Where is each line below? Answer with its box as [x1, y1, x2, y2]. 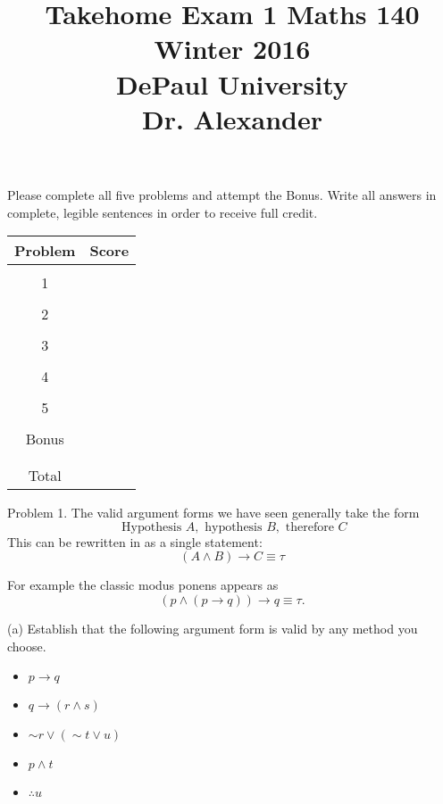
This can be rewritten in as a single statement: [7, 532, 263, 551]
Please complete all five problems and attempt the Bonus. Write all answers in [7, 185, 437, 203]
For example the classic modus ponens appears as [7, 576, 279, 594]
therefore [285, 520, 334, 534]
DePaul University [116, 65, 348, 102]
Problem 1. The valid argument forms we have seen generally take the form [7, 503, 420, 522]
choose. [7, 636, 46, 655]
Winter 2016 [154, 30, 311, 67]
